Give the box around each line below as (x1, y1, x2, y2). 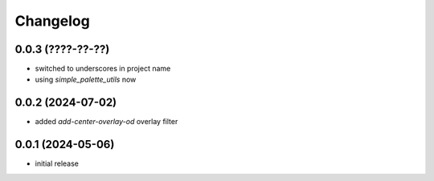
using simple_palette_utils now (35, 74, 137, 84)
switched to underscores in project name (35, 64, 171, 74)
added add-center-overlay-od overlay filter (35, 117, 178, 127)
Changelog (14, 12, 90, 30)
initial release (35, 159, 80, 168)
